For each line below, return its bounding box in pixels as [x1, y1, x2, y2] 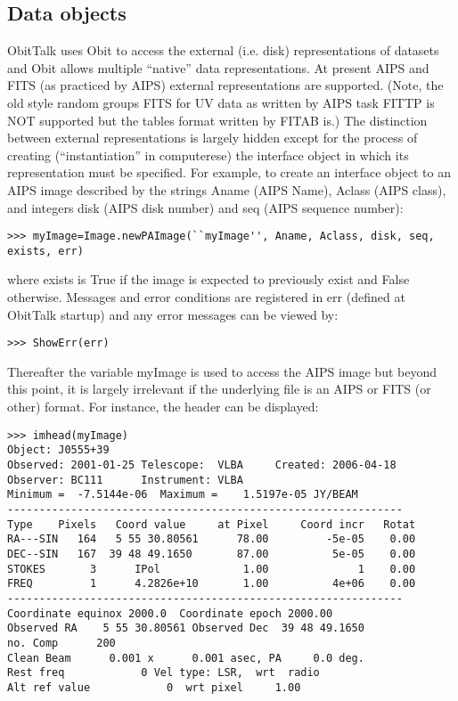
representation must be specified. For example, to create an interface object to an [7, 163, 451, 182]
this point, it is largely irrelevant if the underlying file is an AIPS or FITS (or [7, 379, 431, 398]
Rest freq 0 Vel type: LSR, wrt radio [7, 666, 320, 680]
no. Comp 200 [7, 636, 116, 649]
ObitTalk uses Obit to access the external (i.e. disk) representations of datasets [7, 41, 439, 60]
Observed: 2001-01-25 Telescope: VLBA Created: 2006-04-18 [7, 458, 397, 471]
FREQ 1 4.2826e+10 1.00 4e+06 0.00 [7, 577, 416, 591]
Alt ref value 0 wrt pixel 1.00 [7, 681, 301, 694]
